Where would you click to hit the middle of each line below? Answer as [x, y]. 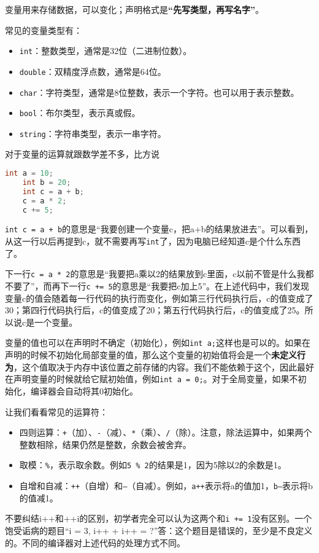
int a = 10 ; [29, 174]
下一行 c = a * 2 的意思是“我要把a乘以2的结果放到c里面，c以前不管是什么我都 [159, 274]
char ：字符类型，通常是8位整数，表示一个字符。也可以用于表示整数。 [159, 92]
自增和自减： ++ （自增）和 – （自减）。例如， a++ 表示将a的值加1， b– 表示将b [166, 486]
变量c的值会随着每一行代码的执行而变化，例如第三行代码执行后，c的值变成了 [159, 298]
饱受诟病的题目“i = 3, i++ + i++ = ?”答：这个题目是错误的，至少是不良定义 [159, 530]
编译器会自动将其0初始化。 [84, 390]
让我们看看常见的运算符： [56, 411]
